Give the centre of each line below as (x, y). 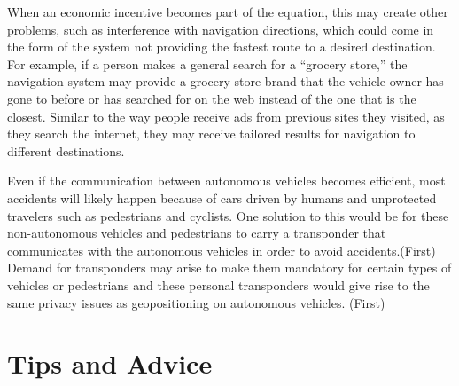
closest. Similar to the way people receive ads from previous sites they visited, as (226, 116)
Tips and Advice (110, 363)
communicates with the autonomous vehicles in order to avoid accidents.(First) (222, 250)
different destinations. (66, 150)
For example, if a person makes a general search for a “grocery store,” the (207, 63)
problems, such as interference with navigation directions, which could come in (221, 29)
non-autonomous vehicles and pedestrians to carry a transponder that (197, 233)
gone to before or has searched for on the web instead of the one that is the (212, 98)
